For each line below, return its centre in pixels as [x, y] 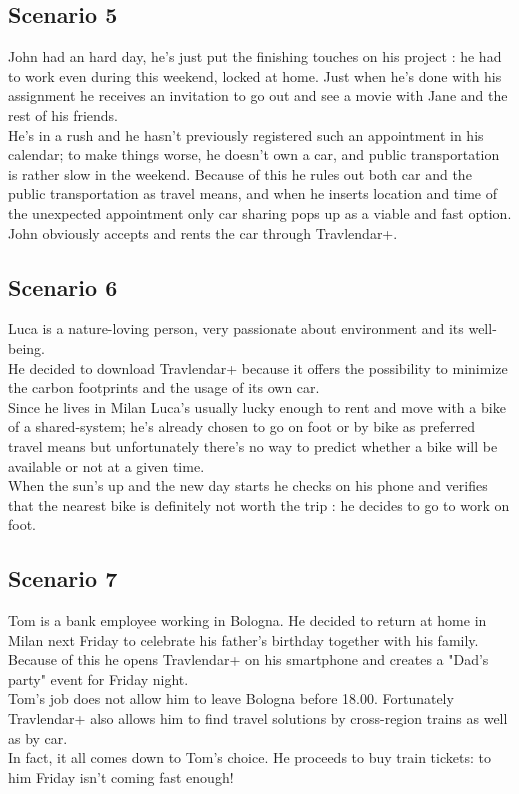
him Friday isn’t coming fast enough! [121, 776]
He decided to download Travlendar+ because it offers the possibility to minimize [258, 367]
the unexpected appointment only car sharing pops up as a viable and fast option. [260, 212]
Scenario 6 [63, 286]
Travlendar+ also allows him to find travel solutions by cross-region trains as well [258, 718]
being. [26, 347]
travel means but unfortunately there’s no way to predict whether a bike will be [253, 445]
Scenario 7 [63, 578]
